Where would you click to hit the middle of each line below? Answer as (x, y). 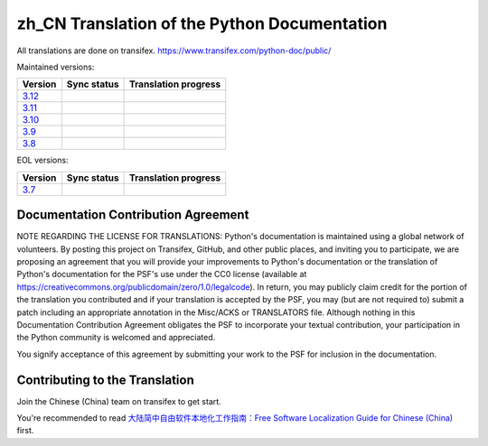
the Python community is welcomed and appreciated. (116, 338)
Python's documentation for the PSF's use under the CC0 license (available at (162, 274)
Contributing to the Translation (105, 380)
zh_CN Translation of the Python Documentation (202, 23)
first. (25, 431)
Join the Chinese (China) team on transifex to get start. (119, 401)
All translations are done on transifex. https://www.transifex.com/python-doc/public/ (174, 51)
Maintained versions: (56, 67)
